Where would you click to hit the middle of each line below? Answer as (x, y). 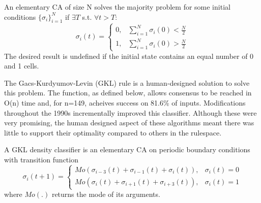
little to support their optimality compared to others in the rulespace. (113, 132)
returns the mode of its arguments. (106, 194)
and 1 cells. (22, 66)
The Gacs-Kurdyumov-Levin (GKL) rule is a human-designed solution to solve (127, 82)
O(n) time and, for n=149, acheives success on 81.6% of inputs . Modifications (125, 102)
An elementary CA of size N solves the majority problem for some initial (117, 7)
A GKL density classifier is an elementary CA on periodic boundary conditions (127, 149)
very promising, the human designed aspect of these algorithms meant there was (129, 123)
